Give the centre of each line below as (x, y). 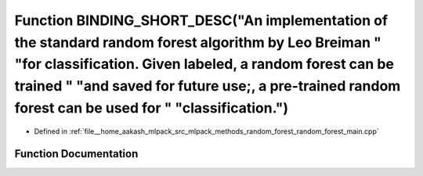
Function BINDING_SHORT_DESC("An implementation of (201, 20)
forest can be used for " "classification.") (152, 108)
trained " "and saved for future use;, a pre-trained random (208, 86)
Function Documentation (76, 154)
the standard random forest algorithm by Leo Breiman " (198, 42)
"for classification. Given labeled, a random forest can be (204, 65)
